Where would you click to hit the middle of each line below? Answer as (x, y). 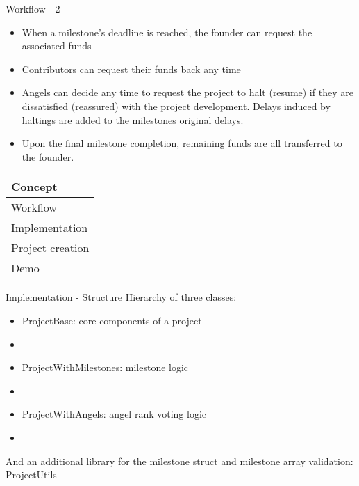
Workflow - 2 (33, 8)
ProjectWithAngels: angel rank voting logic (114, 414)
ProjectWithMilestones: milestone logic (105, 367)
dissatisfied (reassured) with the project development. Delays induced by (176, 105)
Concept (34, 187)
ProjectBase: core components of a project (112, 320)
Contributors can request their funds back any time (131, 69)
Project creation (50, 248)
